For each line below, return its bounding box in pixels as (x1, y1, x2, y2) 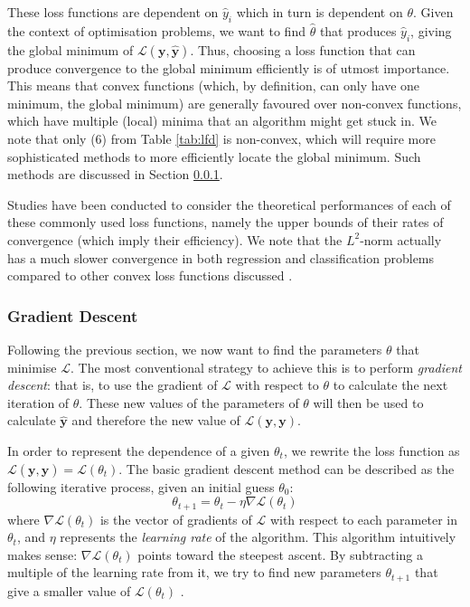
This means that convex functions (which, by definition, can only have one (7, 76, 420, 95)
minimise (7, 357, 57, 376)
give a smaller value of (7, 581, 131, 600)
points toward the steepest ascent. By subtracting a (137, 545, 423, 564)
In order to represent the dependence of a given (7, 441, 270, 460)
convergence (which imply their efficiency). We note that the (7, 230, 343, 249)
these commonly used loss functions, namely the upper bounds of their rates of (7, 213, 444, 232)
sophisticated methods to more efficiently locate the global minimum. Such (7, 147, 421, 166)
